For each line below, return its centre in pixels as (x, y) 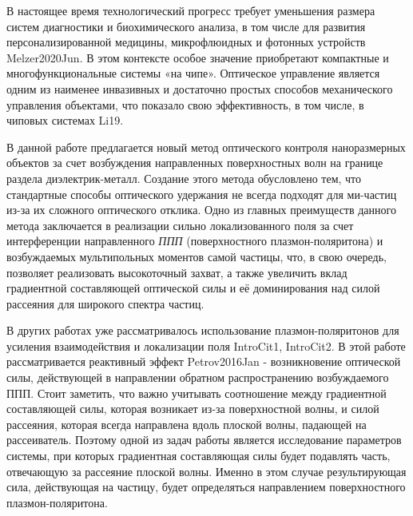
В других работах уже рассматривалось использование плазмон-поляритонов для (203, 330)
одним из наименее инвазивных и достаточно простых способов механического (200, 88)
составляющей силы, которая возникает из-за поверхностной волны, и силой (193, 409)
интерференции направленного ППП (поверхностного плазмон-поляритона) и (195, 241)
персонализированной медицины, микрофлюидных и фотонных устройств (186, 42)
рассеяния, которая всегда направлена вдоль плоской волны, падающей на (187, 424)
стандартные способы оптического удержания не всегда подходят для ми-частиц (202, 194)
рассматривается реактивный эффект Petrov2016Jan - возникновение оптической (204, 361)
